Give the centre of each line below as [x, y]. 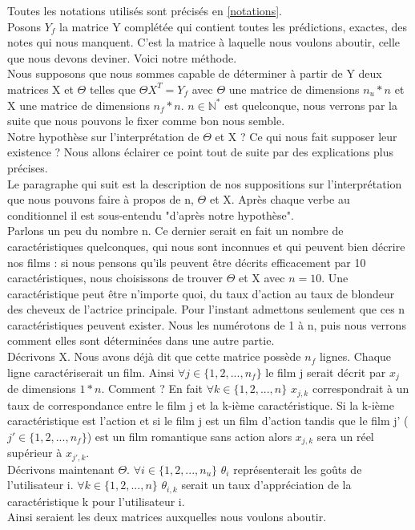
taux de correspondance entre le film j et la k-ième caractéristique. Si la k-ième [201, 405]
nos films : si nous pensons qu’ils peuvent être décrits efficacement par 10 [187, 262]
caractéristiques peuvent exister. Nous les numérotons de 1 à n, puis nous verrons [207, 324]
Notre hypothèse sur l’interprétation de [103, 136]
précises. [28, 167]
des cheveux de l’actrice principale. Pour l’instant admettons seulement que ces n [206, 309]
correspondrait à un [361, 388]
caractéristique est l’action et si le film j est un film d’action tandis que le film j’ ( [208, 421]
